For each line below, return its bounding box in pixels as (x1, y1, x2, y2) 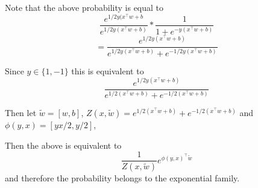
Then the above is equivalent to (5, 138, 122, 151)
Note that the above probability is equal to (5, 1, 164, 13)
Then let (5, 106, 37, 119)
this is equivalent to (71, 64, 144, 77)
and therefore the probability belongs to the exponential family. (5, 172, 240, 184)
